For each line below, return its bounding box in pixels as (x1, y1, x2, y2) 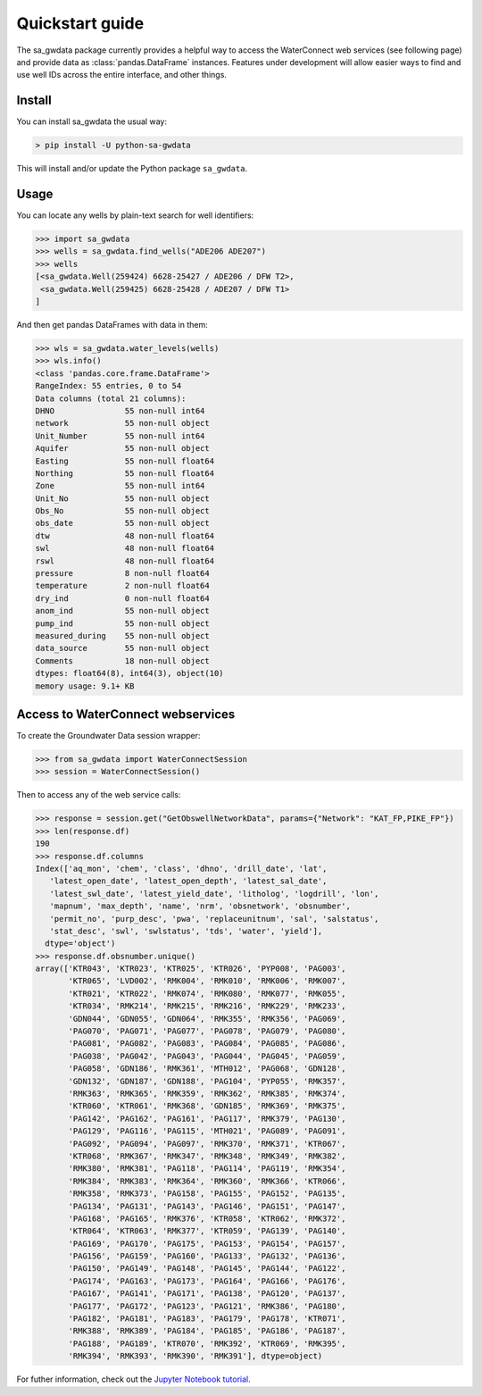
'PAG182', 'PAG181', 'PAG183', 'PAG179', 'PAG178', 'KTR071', (68, 1314, 346, 1324)
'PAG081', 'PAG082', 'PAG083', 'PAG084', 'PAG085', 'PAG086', (68, 1039, 346, 1049)
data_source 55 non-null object (35, 643, 210, 654)
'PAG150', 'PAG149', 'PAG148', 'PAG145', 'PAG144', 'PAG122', (68, 1264, 346, 1274)
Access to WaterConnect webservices (16, 706, 236, 722)
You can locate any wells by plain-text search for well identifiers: (16, 210, 254, 221)
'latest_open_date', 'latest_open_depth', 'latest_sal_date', (49, 876, 328, 886)
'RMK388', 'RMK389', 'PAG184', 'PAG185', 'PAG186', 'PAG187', (68, 1326, 346, 1336)
